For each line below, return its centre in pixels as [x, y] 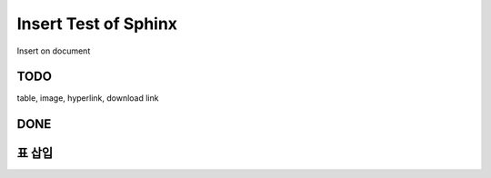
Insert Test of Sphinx [97, 24]
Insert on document [54, 51]
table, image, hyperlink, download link [88, 98]
